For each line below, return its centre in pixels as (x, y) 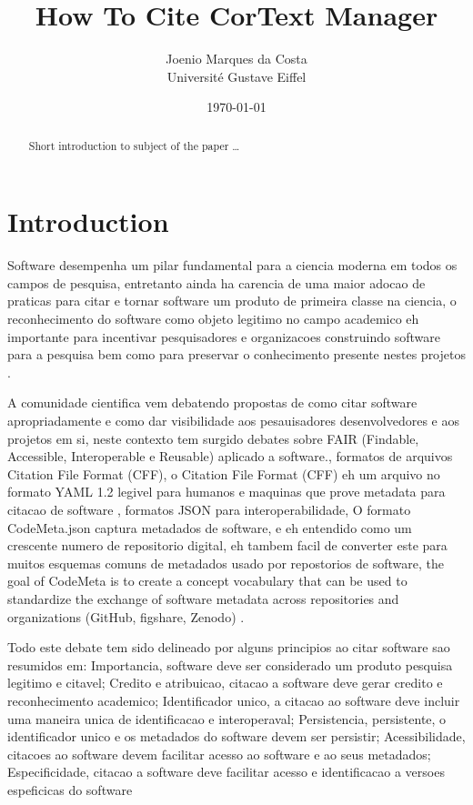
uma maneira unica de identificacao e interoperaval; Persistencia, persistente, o (227, 718)
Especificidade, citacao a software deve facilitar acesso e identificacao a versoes (226, 772)
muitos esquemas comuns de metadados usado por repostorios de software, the (226, 563)
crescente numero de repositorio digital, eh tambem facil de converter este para (227, 545)
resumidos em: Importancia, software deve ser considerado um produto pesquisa (230, 664)
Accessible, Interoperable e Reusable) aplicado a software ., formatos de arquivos (230, 456)
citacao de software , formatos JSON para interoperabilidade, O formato (209, 510)
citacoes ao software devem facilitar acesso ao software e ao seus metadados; (219, 754)
